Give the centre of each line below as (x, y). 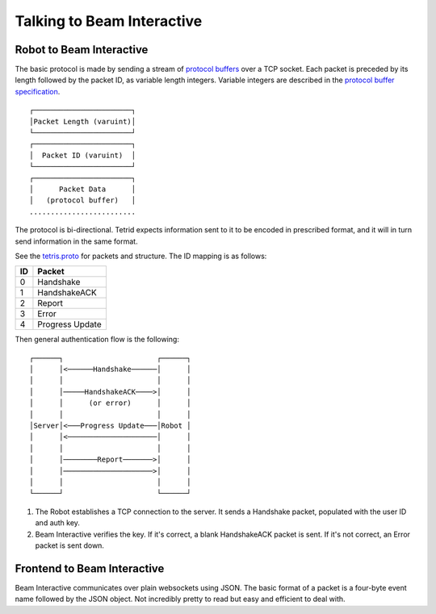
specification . (38, 91)
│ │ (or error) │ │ (110, 403)
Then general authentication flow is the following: (97, 340)
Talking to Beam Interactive (109, 21)
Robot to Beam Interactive (82, 50)
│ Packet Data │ (83, 189)
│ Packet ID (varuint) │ (83, 155)
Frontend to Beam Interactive (90, 568)
